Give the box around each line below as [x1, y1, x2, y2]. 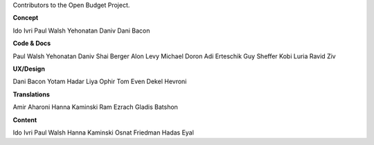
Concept [12, 14, 39, 22]
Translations [12, 90, 50, 99]
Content [12, 115, 37, 124]
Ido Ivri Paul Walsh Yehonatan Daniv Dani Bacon [12, 26, 150, 35]
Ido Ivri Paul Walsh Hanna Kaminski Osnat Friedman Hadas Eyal [12, 128, 194, 137]
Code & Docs [12, 39, 51, 48]
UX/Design [12, 65, 45, 73]
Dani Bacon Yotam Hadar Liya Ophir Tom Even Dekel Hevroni [12, 77, 187, 86]
